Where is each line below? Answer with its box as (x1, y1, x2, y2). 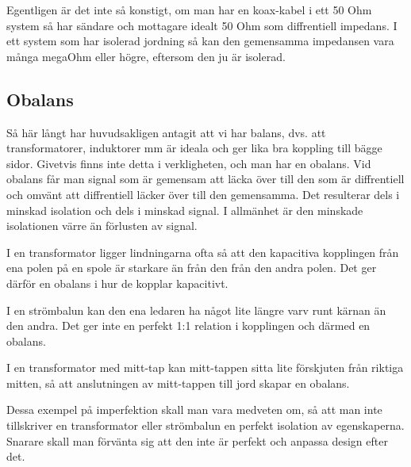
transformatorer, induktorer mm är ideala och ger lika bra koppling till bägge (6, 140, 382, 156)
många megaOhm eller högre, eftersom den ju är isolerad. (6, 48, 286, 64)
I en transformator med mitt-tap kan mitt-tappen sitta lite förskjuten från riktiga (6, 359, 404, 376)
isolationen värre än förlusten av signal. (6, 217, 198, 234)
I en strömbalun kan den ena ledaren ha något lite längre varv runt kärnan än (6, 301, 386, 318)
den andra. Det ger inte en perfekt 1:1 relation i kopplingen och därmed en (6, 317, 371, 334)
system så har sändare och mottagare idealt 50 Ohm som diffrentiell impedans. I (6, 17, 398, 33)
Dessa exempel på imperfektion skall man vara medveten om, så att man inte (6, 401, 382, 418)
